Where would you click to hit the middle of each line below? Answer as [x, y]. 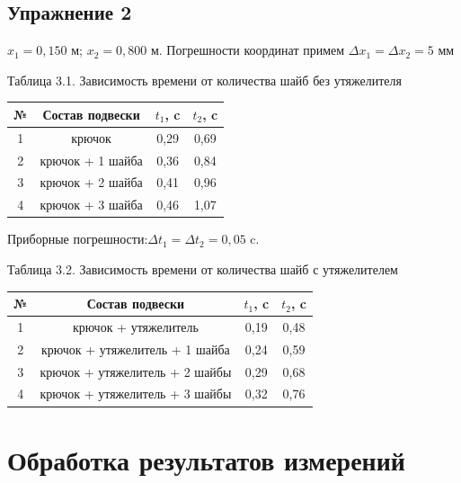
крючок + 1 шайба [91, 160]
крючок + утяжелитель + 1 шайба [136, 349]
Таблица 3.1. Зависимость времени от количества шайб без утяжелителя [204, 80]
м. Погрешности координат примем [248, 50]
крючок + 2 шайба [91, 182]
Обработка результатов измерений [207, 459]
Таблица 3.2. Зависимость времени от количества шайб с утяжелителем [203, 268]
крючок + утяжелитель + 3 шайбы [136, 394]
